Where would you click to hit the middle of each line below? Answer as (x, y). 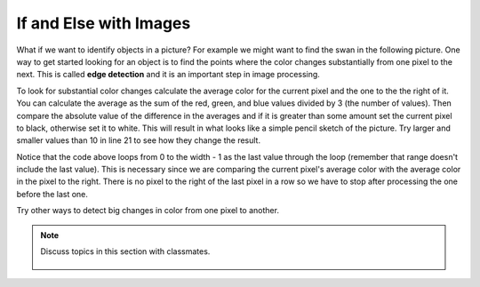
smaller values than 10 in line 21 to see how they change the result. (139, 140)
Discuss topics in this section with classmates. (125, 251)
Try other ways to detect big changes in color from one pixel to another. (148, 211)
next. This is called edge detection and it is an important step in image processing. (168, 75)
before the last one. (52, 194)
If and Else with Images (104, 23)
